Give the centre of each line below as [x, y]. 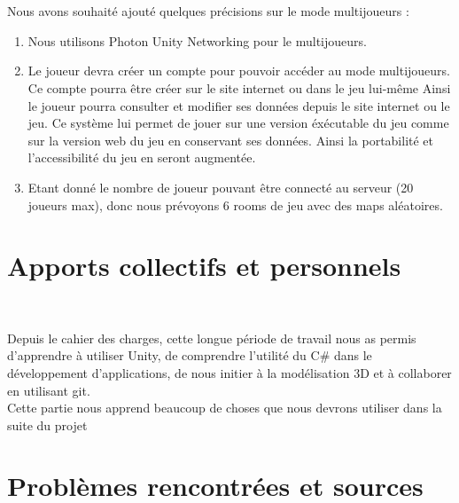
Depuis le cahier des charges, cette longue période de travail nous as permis [212, 338]
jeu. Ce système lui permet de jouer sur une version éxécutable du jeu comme [238, 123]
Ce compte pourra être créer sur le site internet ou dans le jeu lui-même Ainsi [239, 87]
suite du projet [47, 424]
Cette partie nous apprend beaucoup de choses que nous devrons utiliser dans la [225, 408]
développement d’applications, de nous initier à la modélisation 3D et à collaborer [229, 372]
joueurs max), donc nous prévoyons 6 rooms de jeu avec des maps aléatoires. [235, 204]
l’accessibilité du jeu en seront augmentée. [142, 157]
